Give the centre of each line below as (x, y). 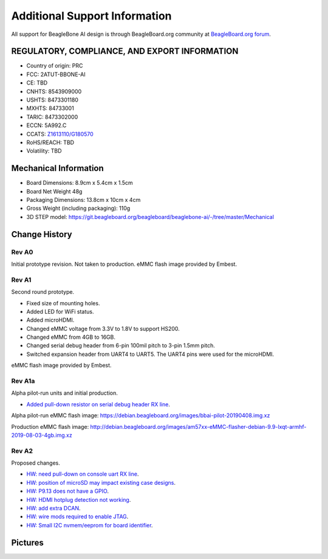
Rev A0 (22, 252)
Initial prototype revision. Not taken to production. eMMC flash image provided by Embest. (124, 264)
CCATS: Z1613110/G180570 (60, 134)
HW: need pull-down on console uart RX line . (83, 474)
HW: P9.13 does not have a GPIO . (68, 491)
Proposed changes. (36, 463)
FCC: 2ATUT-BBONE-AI (56, 74)
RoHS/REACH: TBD (50, 142)
